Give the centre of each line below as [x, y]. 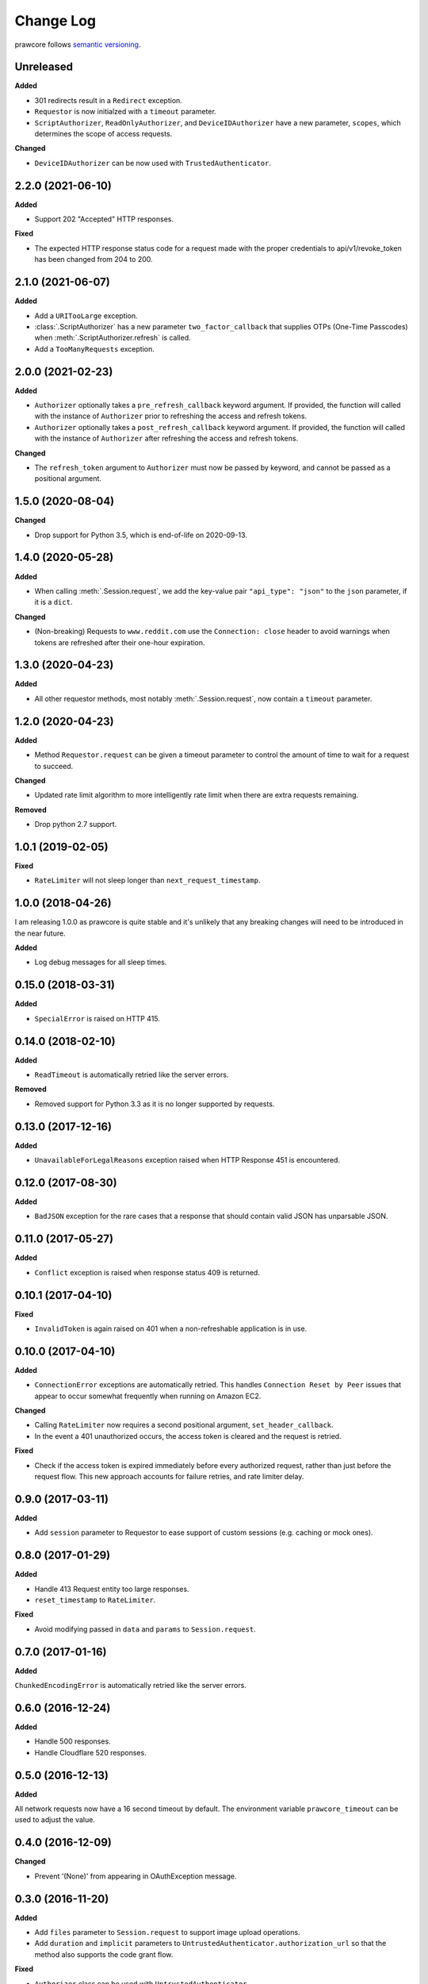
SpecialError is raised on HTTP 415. [97, 1018]
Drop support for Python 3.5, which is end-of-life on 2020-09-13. [141, 535]
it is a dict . [53, 602]
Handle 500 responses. [73, 1741]
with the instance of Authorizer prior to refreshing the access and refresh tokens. [171, 416]
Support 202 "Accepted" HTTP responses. [104, 219]
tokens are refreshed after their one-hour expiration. [120, 642]
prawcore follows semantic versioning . [78, 44]
